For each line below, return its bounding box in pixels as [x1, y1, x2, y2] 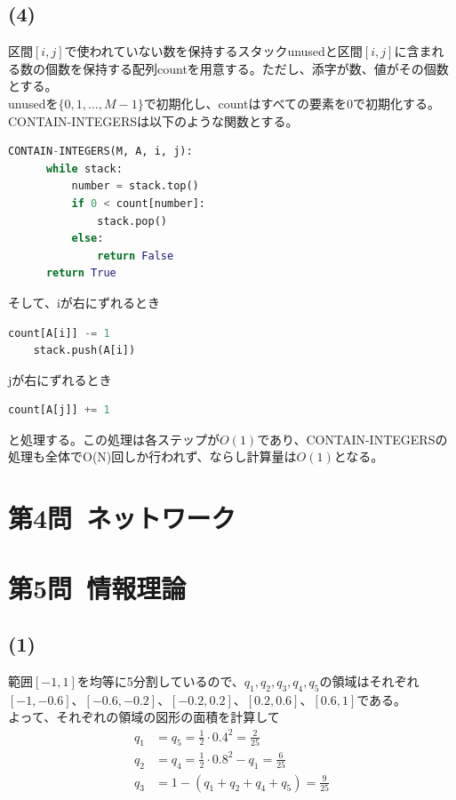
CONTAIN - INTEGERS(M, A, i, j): [8, 145, 193, 158]
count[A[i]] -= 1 [8, 326, 110, 340]
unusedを [8, 93, 59, 112]
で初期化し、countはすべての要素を [143, 93, 347, 112]
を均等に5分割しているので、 [76, 672, 244, 691]
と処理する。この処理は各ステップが [8, 429, 220, 448]
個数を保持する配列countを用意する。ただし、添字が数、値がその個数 [44, 59, 449, 77]
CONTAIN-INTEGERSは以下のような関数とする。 [8, 111, 299, 130]
